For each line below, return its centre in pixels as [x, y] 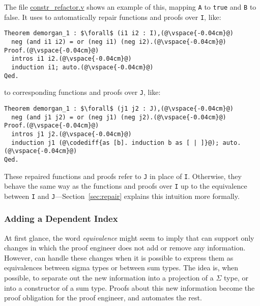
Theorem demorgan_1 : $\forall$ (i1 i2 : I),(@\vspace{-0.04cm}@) [119, 33]
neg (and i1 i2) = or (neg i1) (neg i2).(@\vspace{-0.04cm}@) [119, 42]
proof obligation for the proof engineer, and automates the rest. [103, 298]
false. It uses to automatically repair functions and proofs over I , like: [113, 17]
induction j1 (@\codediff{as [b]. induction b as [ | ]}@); [115, 143]
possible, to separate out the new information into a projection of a [109, 278]
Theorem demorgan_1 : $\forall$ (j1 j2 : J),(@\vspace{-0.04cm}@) [119, 108]
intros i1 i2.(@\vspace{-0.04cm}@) [71, 59]
